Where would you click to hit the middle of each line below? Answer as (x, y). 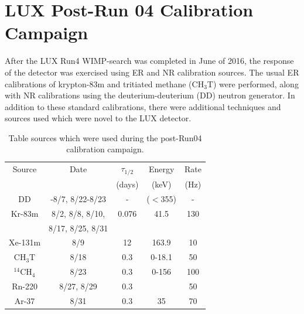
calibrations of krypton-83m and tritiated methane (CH (105, 83)
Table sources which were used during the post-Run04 (105, 137)
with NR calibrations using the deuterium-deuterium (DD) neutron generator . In (150, 95)
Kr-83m (25, 213)
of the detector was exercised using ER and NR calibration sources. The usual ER (152, 72)
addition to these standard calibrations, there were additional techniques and (143, 106)
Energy (161, 169)
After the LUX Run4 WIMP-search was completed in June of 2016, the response (149, 61)
